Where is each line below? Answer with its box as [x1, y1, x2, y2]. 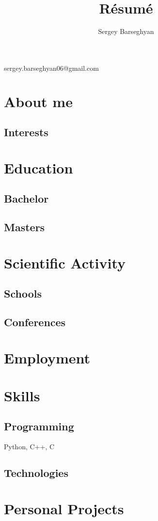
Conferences [4, 314, 66, 329]
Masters [4, 220, 45, 235]
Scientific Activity [4, 253, 126, 272]
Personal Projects [4, 498, 124, 518]
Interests [4, 125, 48, 140]
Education [4, 158, 73, 177]
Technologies [4, 465, 68, 480]
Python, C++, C [4, 442, 55, 452]
